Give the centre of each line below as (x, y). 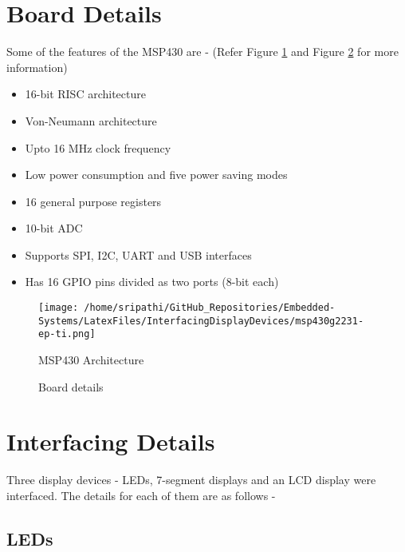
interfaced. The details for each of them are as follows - (141, 495)
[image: (59, 308)
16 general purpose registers (93, 201)
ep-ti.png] (67, 334)
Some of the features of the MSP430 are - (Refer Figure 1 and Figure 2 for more (202, 52)
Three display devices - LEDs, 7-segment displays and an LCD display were (191, 480)
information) (37, 67)
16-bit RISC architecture (85, 94)
